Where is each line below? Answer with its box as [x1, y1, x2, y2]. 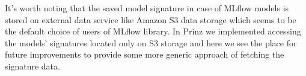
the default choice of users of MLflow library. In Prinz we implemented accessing [5, 25, 301, 37]
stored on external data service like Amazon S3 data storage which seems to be [5, 13, 296, 26]
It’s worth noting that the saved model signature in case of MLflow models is [5, 2, 289, 14]
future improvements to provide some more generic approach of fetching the [5, 48, 284, 61]
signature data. [5, 59, 60, 72]
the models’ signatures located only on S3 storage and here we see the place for [5, 36, 297, 49]
